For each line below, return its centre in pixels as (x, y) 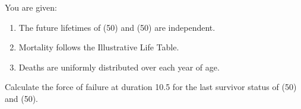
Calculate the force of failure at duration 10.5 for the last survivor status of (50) (151, 87)
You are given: (31, 7)
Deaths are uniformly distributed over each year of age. (119, 67)
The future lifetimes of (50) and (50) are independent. (117, 27)
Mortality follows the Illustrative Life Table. (99, 47)
